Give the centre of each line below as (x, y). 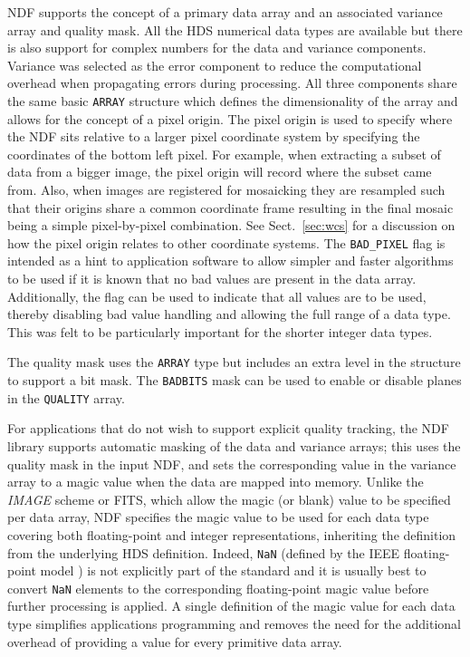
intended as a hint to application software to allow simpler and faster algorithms (230, 261)
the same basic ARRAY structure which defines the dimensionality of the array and (233, 100)
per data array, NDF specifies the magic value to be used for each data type (218, 517)
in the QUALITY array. (66, 397)
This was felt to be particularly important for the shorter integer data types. (220, 331)
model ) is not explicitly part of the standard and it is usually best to (233, 570)
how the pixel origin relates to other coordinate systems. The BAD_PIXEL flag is (226, 242)
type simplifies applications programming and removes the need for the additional (234, 624)
